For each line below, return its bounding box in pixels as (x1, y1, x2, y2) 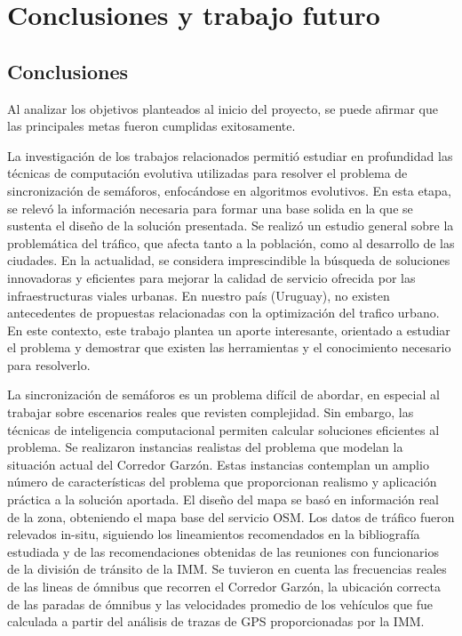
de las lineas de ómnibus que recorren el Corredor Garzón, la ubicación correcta (7, 577, 441, 596)
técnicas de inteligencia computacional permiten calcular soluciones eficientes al (7, 420, 440, 439)
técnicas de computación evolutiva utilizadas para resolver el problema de (7, 164, 408, 182)
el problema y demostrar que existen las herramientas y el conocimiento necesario (7, 338, 451, 357)
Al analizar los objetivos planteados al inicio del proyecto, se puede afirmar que (7, 99, 439, 117)
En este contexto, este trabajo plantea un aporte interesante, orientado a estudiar (7, 320, 450, 339)
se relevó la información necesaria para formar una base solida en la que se (7, 198, 413, 217)
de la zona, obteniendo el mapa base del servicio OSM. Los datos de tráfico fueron (7, 507, 455, 526)
